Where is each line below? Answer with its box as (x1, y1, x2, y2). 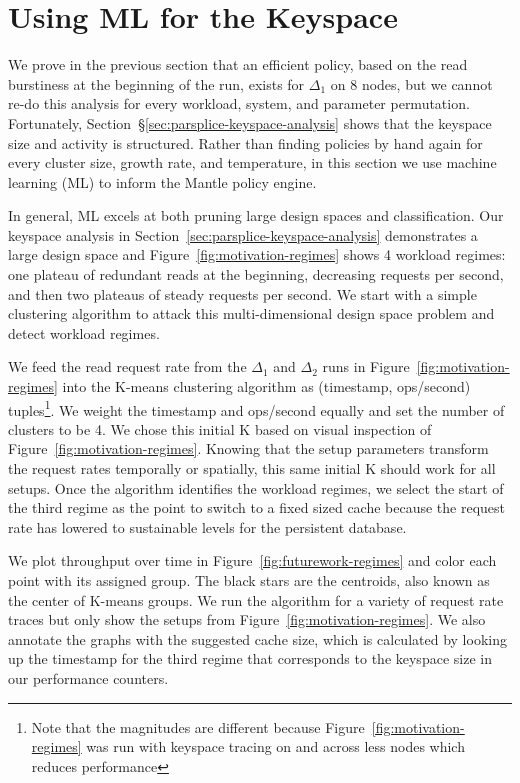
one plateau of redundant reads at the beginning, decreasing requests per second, (8, 264, 504, 285)
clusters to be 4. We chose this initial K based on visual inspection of (8, 418, 432, 439)
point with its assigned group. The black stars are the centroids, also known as (8, 570, 490, 591)
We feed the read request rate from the (8, 356, 247, 377)
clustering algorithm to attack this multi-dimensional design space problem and (8, 303, 495, 324)
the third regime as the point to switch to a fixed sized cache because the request (8, 497, 506, 518)
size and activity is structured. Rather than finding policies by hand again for (8, 132, 483, 153)
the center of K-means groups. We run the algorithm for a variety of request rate (8, 589, 504, 610)
